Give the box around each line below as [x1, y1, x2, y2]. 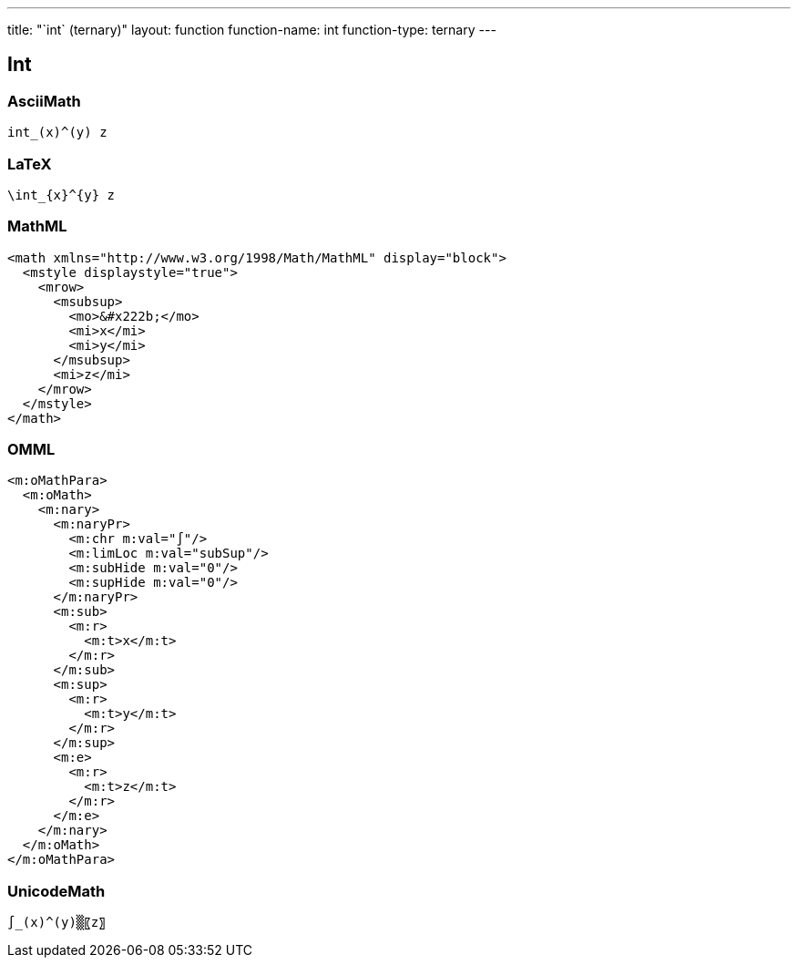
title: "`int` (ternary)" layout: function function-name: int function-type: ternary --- [7, 22, 496, 37]
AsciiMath [7, 91, 81, 110]
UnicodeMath [7, 881, 106, 900]
